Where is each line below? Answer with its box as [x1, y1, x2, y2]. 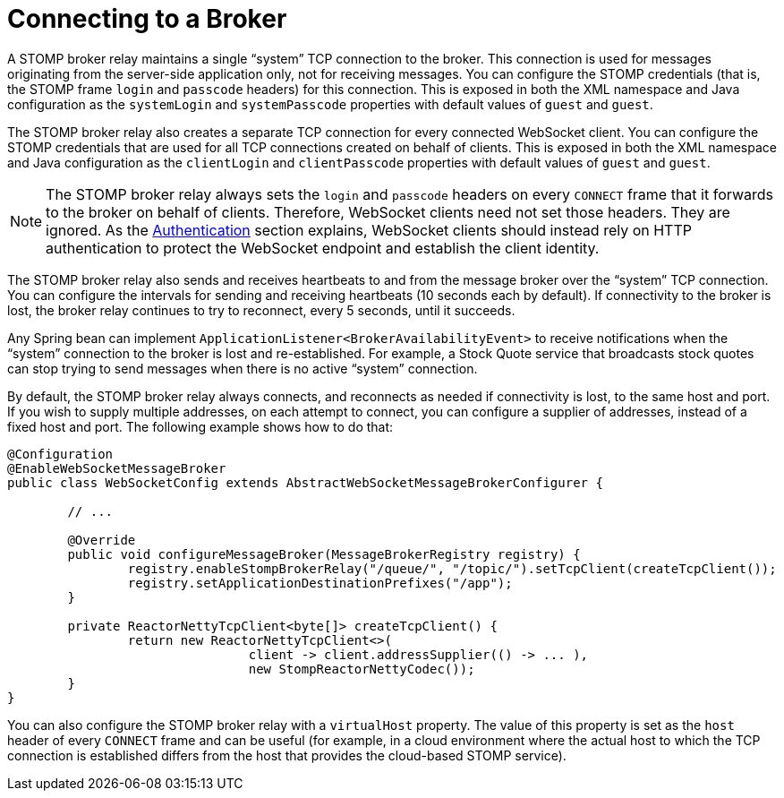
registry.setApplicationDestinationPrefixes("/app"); [127, 575, 513, 590]
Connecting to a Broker [7, 4, 287, 34]
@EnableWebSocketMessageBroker [7, 460, 226, 476]
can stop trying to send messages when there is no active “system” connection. [7, 360, 478, 376]
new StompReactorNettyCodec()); [248, 661, 475, 676]
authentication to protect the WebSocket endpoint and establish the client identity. [46, 238, 600, 257]
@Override [67, 532, 136, 547]
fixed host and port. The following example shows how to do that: [7, 418, 394, 434]
